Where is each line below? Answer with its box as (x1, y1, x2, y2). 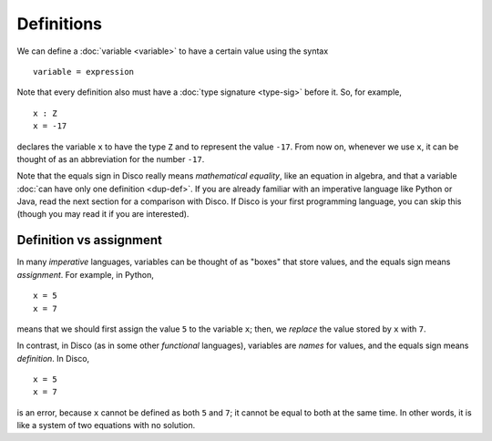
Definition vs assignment (16, 232, 163, 248)
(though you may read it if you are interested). (16, 209, 190, 220)
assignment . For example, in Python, (16, 269, 154, 280)
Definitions (16, 14, 103, 34)
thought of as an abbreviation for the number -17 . (16, 153, 205, 164)
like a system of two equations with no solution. (16, 420, 196, 431)
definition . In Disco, (16, 353, 90, 364)
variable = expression (33, 67, 135, 77)
